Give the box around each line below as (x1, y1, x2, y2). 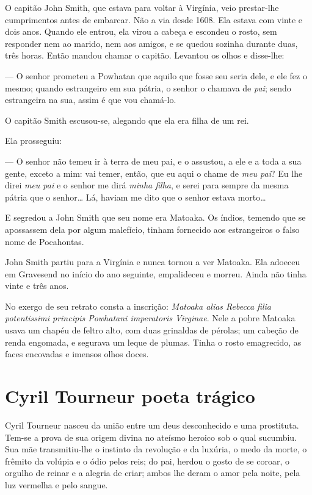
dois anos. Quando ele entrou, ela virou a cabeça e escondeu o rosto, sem (5, 25, 277, 38)
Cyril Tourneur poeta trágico (5, 383, 255, 408)
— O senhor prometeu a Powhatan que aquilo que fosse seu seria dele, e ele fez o (5, 69, 307, 82)
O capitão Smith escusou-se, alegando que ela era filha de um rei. (5, 113, 249, 126)
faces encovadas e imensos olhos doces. (5, 347, 149, 360)
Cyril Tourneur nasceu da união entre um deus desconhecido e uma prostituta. (5, 418, 299, 431)
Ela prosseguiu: (5, 134, 62, 147)
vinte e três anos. (5, 279, 69, 292)
